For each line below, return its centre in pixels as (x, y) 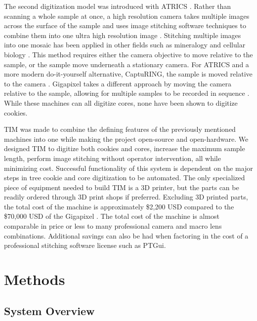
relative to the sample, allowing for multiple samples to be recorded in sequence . (127, 93)
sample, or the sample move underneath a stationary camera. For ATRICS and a (127, 64)
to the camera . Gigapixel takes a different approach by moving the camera (118, 83)
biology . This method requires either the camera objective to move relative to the (128, 54)
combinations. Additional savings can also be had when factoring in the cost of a (126, 235)
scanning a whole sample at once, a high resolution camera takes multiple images (127, 16)
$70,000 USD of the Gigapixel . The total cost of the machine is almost (112, 216)
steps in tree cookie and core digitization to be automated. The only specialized (125, 178)
